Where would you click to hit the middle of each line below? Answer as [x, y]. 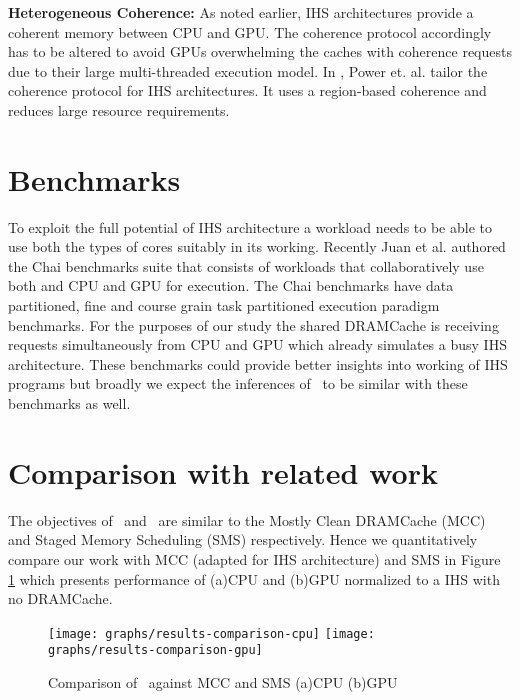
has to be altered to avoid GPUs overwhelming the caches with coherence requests [260, 51]
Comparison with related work [223, 471]
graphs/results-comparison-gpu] [155, 650]
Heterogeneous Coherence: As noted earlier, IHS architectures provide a [241, 12]
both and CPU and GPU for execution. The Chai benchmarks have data [231, 285]
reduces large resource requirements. [119, 109]
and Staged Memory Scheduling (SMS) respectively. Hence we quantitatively [243, 539]
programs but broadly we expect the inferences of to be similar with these [238, 383]
